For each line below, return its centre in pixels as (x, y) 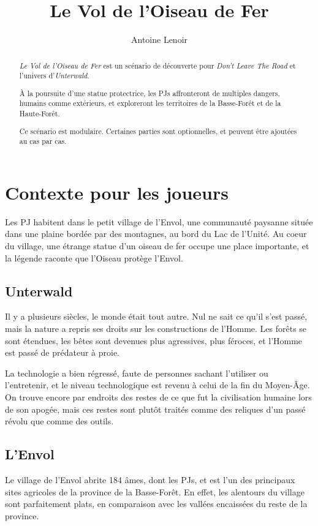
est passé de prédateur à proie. (62, 352)
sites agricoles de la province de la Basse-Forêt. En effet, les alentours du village (155, 491)
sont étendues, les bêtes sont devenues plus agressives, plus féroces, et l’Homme (154, 340)
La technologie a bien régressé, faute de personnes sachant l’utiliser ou (137, 373)
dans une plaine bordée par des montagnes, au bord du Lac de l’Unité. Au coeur (156, 234)
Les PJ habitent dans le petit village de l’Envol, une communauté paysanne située (159, 221)
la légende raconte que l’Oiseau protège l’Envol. (94, 257)
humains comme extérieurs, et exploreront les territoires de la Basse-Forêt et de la (150, 103)
